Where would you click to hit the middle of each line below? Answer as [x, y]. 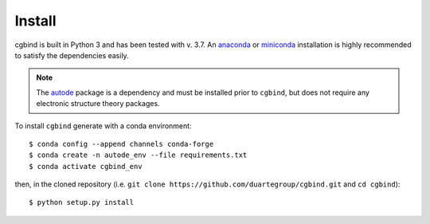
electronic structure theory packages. [98, 104]
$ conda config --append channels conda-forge [121, 144]
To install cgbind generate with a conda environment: [103, 126]
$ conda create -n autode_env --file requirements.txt [138, 155]
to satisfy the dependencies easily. [72, 55]
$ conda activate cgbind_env [86, 166]
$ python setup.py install [82, 202]
